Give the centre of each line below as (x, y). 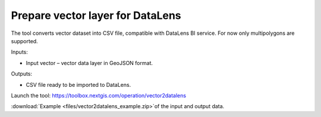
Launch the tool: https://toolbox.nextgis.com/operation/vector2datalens (99, 95)
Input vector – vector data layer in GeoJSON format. (89, 63)
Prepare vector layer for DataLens (96, 15)
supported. (24, 41)
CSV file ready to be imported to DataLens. (78, 84)
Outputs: (22, 74)
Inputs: (19, 52)
